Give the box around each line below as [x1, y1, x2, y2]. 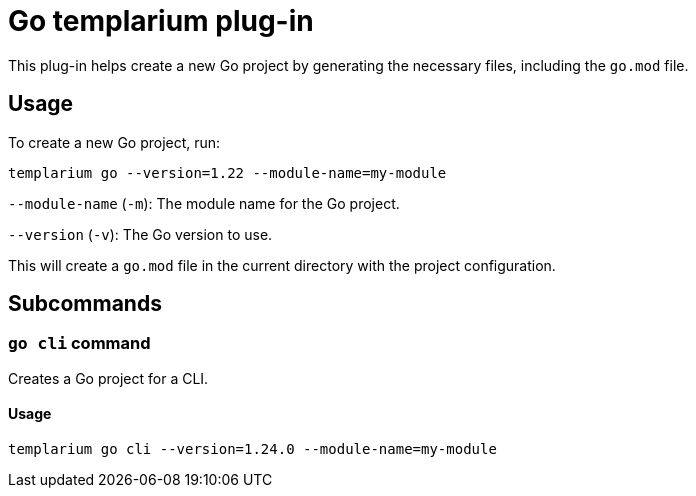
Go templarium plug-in [8, 4, 314, 38]
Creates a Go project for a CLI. [8, 369, 209, 387]
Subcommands [8, 291, 162, 317]
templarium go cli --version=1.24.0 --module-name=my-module [8, 441, 497, 458]
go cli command [8, 333, 151, 354]
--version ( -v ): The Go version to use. [8, 225, 273, 243]
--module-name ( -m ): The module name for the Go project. [8, 194, 400, 212]
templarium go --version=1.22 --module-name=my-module [8, 164, 447, 181]
